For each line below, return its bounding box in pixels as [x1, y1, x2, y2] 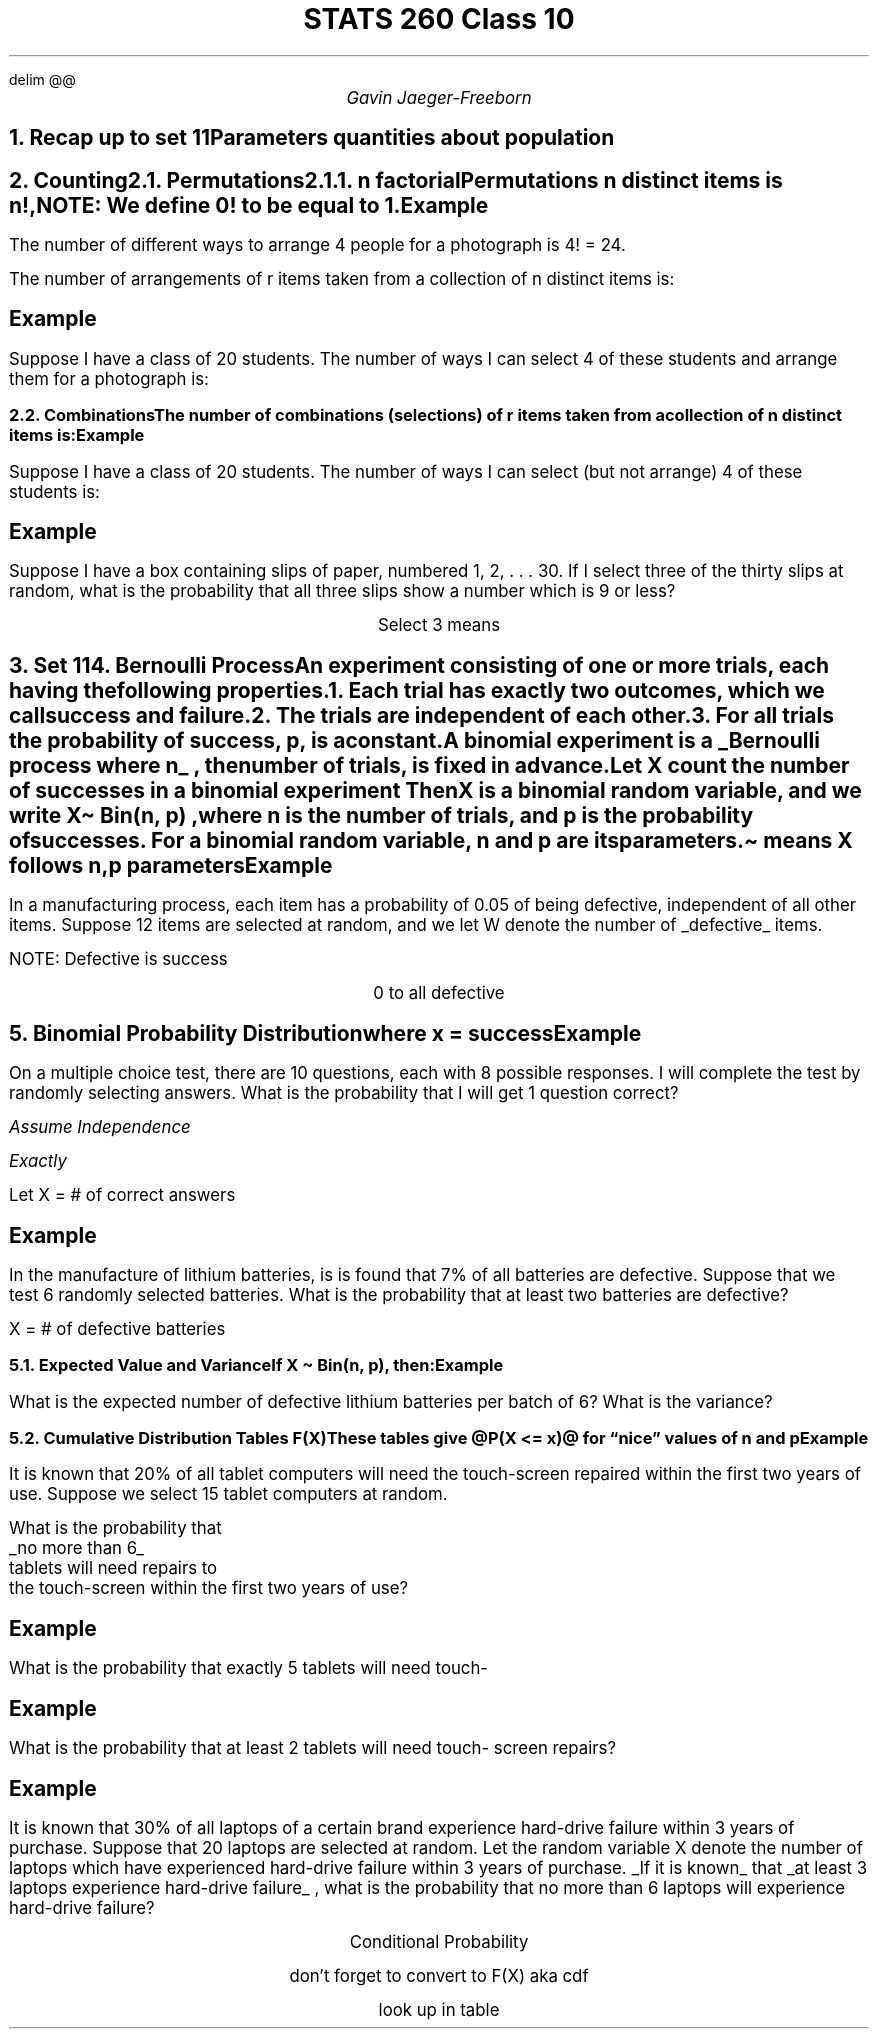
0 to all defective [373, 983, 505, 1004]
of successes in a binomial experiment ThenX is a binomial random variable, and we [9, 777, 862, 803]
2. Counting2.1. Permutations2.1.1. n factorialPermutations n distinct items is [9, 167, 783, 193]
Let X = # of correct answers [9, 1185, 236, 1206]
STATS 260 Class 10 [303, 2, 575, 36]
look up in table [378, 2000, 500, 2021]
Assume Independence [9, 1117, 191, 1138]
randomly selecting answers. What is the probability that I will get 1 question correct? [9, 1083, 679, 1104]
